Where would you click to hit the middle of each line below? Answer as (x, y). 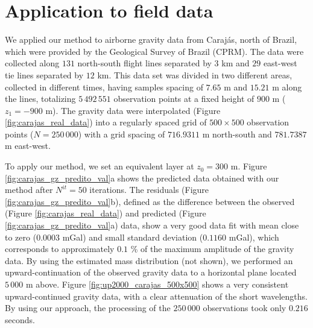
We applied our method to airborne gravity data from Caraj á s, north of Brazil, (151, 39)
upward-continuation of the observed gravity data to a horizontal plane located (151, 272)
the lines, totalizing (40, 99)
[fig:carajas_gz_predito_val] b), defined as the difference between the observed (150, 201)
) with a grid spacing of (122, 134)
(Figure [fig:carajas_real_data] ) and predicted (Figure (106, 213)
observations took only (245, 308)
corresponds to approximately (60, 249)
